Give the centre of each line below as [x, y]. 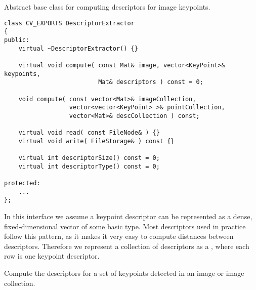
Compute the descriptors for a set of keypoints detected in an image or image [124, 273]
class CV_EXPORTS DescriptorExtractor [69, 23]
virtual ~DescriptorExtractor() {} [78, 48]
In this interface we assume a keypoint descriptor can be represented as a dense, [128, 216]
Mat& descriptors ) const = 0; [151, 82]
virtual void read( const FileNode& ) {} [89, 133]
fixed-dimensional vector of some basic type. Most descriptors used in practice [125, 226]
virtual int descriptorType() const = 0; [89, 166]
